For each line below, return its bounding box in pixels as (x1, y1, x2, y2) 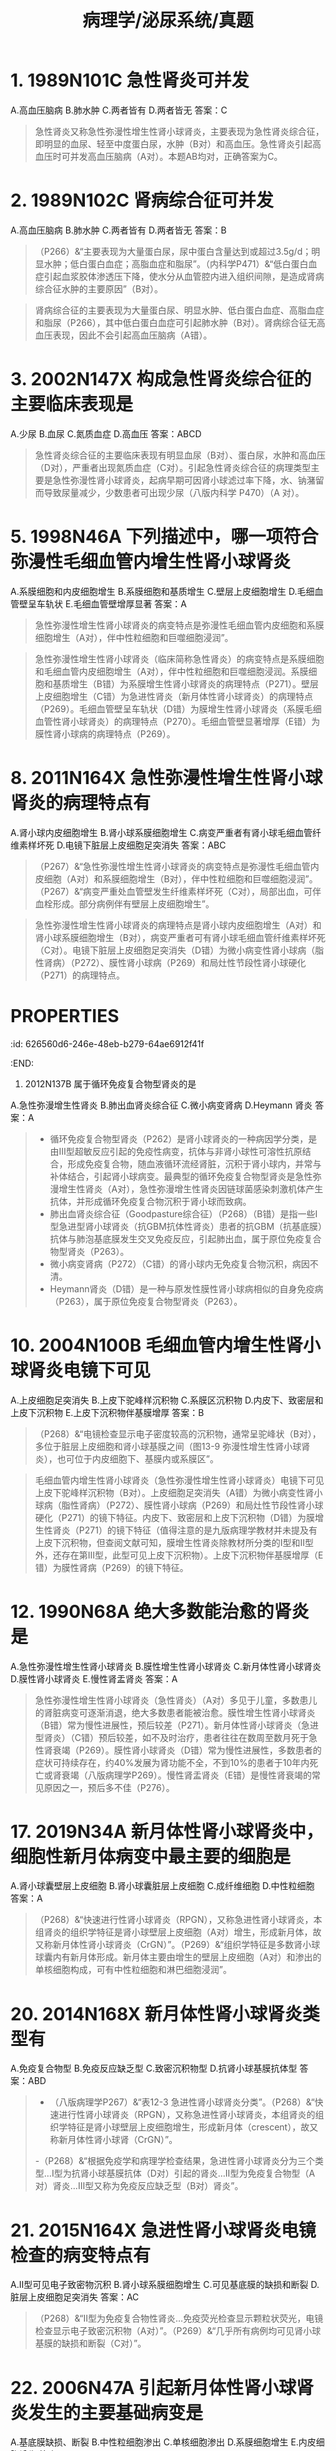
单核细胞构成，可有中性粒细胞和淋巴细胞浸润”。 (34, 1964, 232, 1976)
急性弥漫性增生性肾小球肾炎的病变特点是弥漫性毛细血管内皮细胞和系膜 (34, 619, 325, 631)
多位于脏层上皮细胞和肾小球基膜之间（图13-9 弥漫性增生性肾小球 (34, 1440, 302, 1452)
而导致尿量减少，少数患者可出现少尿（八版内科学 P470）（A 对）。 (34, 486, 305, 498)
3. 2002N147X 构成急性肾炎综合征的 (10, 368, 312, 391)
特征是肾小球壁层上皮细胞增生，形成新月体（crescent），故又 (67, 2121, 319, 2133)
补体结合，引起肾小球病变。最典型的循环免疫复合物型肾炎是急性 (49, 1170, 313, 1182)
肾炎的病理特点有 (10, 791, 152, 814)
